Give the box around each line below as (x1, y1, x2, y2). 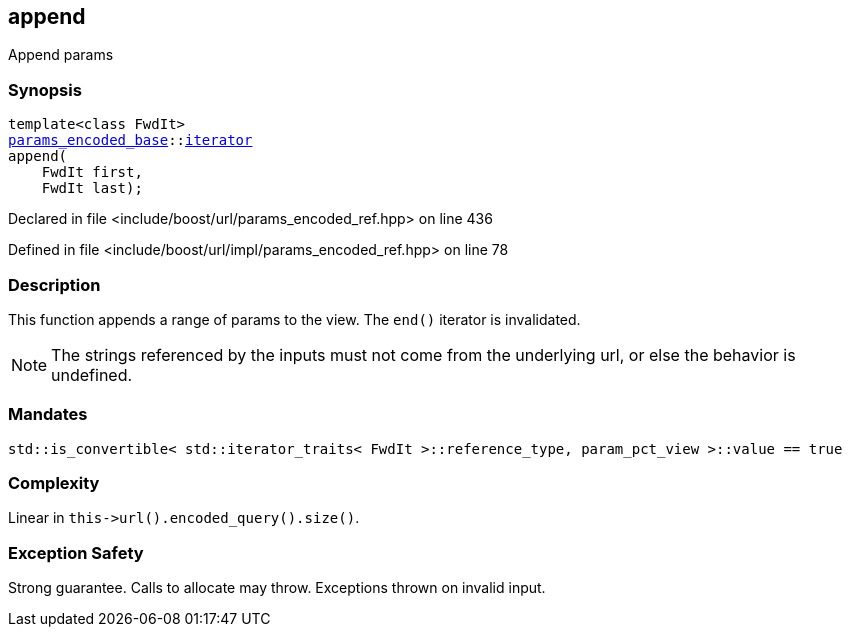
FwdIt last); (41, 180, 143, 197)
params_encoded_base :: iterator (8, 132, 253, 149)
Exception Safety (8, 542, 144, 563)
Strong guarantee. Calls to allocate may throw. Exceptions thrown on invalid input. (8, 579, 546, 597)
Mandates (8, 404, 88, 425)
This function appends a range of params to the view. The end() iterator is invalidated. (8, 310, 581, 328)
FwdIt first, (41, 164, 143, 181)
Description (8, 274, 101, 295)
